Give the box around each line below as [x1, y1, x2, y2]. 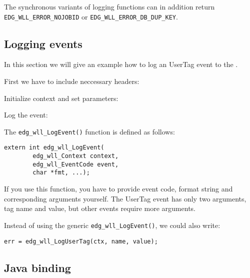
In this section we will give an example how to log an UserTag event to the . [4, 59, 238, 69]
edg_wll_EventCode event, [32, 160, 119, 168]
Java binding [4, 259, 71, 275]
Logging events [4, 35, 82, 51]
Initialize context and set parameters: [4, 92, 118, 103]
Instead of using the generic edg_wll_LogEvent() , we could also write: [4, 219, 220, 230]
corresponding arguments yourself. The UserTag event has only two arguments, [4, 193, 246, 203]
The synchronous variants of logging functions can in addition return [4, 1, 215, 11]
